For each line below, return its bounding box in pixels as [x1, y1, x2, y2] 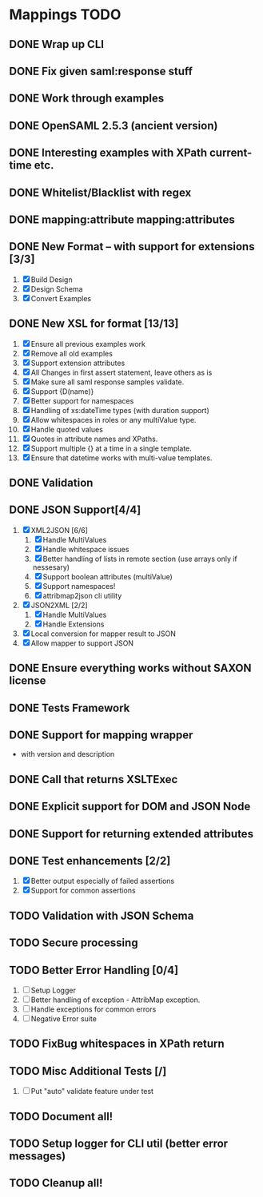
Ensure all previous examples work [30, 339, 146, 348]
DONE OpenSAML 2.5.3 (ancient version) [9, 118, 218, 133]
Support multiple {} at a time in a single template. [30, 443, 193, 453]
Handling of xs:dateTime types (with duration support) [30, 405, 210, 415]
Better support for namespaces [30, 396, 134, 405]
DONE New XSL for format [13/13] [9, 317, 179, 331]
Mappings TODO [9, 6, 122, 24]
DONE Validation [9, 475, 94, 489]
